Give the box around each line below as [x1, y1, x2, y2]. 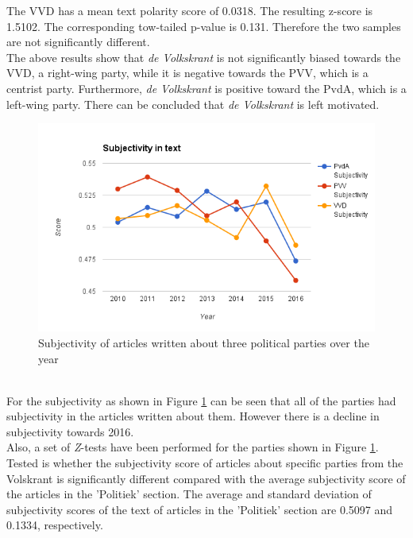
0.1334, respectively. [6, 517, 103, 533]
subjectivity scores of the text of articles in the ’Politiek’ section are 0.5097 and [6, 501, 393, 517]
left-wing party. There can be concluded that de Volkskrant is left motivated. [6, 95, 380, 112]
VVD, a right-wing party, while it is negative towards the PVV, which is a [6, 64, 369, 81]
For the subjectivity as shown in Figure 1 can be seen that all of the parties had [6, 392, 396, 408]
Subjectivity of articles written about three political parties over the [38, 334, 369, 350]
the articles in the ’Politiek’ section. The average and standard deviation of [6, 486, 372, 502]
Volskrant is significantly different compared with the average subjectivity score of [6, 470, 406, 486]
